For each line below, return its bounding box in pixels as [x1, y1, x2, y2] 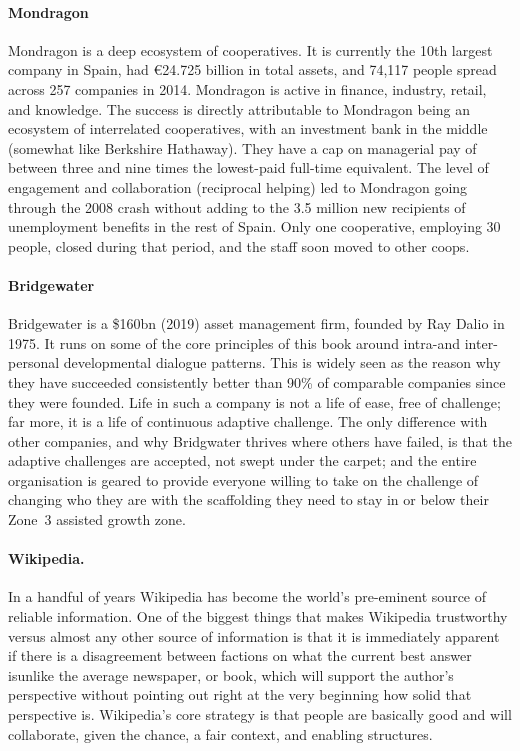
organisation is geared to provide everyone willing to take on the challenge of [8, 469, 479, 490]
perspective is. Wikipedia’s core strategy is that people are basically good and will [8, 704, 512, 725]
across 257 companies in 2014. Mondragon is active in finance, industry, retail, [8, 78, 487, 99]
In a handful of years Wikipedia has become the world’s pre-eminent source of [8, 586, 487, 607]
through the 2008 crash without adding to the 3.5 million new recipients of [8, 196, 466, 217]
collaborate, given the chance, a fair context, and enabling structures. [8, 723, 433, 744]
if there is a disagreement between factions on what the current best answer [8, 645, 472, 666]
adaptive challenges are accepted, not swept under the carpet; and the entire [8, 450, 477, 471]
